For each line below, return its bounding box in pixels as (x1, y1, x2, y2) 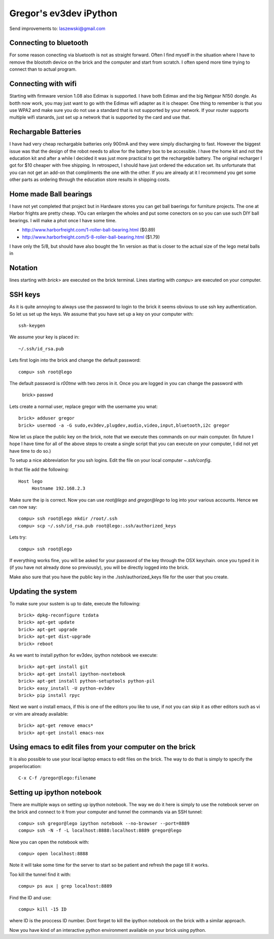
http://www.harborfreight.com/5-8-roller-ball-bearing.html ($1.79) (22, 234, 160, 240)
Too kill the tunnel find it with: (9, 871, 71, 877)
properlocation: (9, 763, 42, 769)
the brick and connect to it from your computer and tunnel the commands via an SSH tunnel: (9, 809, 203, 815)
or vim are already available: (9, 711, 68, 717)
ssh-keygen (18, 323, 46, 329)
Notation (9, 263, 38, 272)
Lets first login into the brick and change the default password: (9, 357, 141, 363)
